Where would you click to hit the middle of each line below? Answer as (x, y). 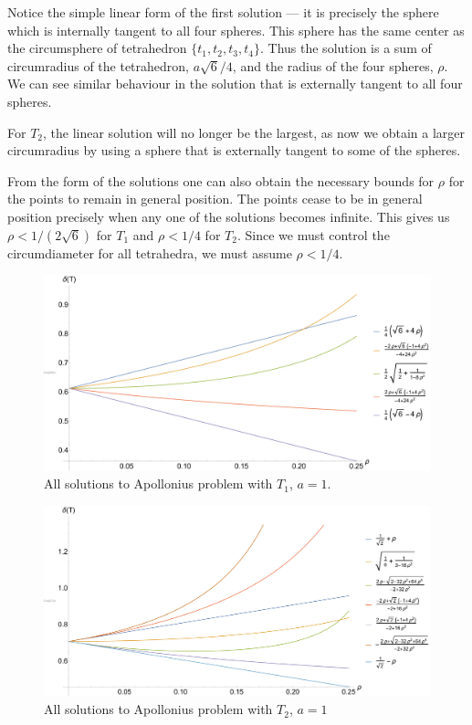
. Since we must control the (313, 234)
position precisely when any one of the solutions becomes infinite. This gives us (229, 216)
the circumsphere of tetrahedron (97, 48)
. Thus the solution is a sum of (346, 48)
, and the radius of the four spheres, (333, 65)
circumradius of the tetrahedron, (98, 65)
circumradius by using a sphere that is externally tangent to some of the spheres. (234, 150)
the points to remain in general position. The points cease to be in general (215, 199)
